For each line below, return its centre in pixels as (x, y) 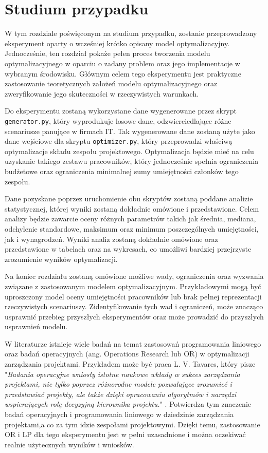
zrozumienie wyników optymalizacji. (61, 259)
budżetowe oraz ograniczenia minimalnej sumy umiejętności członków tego (122, 171)
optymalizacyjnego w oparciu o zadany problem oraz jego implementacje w (122, 63)
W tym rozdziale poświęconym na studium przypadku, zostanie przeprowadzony (131, 33)
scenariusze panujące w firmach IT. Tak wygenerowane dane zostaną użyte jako (130, 131)
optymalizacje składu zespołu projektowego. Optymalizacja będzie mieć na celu (129, 151)
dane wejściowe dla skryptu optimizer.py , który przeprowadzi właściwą (119, 141)
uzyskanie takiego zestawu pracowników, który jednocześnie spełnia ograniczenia (132, 161)
